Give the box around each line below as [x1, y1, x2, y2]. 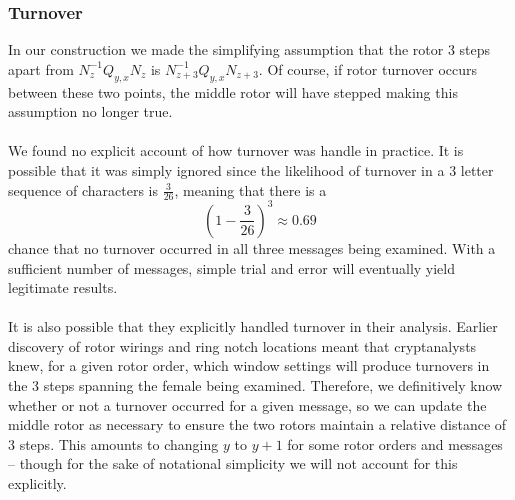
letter [460, 159, 494, 180]
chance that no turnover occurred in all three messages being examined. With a [8, 237, 496, 258]
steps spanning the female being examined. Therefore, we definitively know [43, 375, 503, 396]
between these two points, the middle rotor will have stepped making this [8, 81, 458, 102]
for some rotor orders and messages [287, 433, 503, 454]
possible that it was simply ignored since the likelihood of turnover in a [8, 159, 445, 180]
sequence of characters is [8, 179, 158, 200]
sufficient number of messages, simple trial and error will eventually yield [8, 257, 456, 278]
